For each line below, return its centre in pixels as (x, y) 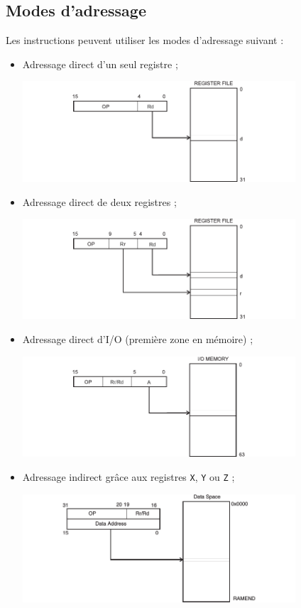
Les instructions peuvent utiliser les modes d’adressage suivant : (145, 40)
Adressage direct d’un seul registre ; (100, 64)
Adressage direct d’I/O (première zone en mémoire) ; (138, 339)
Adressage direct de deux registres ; (99, 201)
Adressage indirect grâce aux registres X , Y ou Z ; (128, 476)
